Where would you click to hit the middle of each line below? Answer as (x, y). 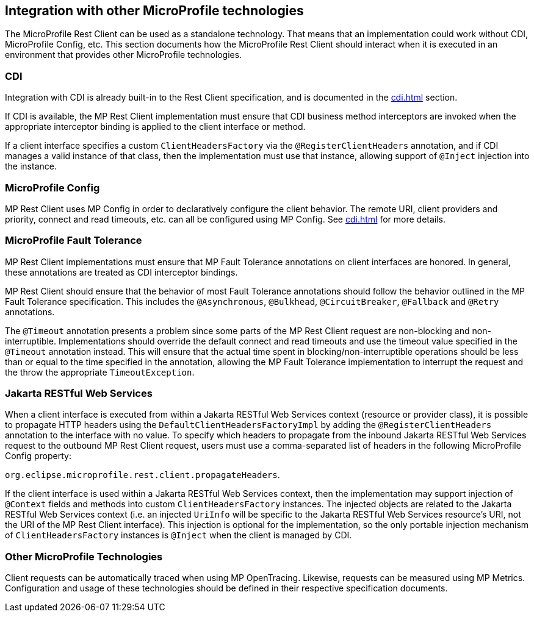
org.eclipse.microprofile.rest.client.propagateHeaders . (143, 475)
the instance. (31, 166)
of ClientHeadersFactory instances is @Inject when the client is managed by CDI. (179, 535)
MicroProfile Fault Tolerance (74, 241)
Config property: (38, 456)
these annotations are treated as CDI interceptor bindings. (121, 272)
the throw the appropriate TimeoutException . (100, 372)
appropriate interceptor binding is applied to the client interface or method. (155, 127)
